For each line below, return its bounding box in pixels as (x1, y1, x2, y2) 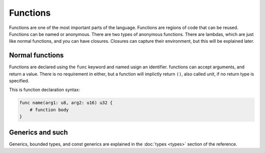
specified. (9, 78, 29, 84)
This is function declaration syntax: (9, 87, 80, 93)
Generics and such (9, 128, 68, 136)
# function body (29, 107, 69, 113)
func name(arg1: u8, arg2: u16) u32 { (19, 100, 113, 106)
